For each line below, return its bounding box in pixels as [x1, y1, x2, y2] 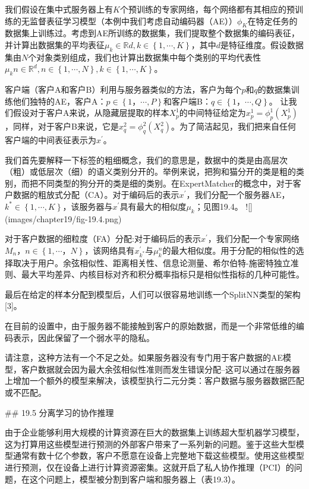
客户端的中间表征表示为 [5, 133, 96, 146]
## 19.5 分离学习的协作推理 [5, 406, 114, 418]
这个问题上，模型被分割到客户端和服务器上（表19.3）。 [29, 472, 240, 485]
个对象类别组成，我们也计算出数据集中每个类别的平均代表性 [28, 51, 261, 63]
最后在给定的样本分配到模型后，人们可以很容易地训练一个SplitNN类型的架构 [5, 288, 301, 300]
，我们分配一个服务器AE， [186, 188, 290, 201]
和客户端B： [163, 94, 211, 107]
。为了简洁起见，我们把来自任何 [171, 120, 297, 132]
